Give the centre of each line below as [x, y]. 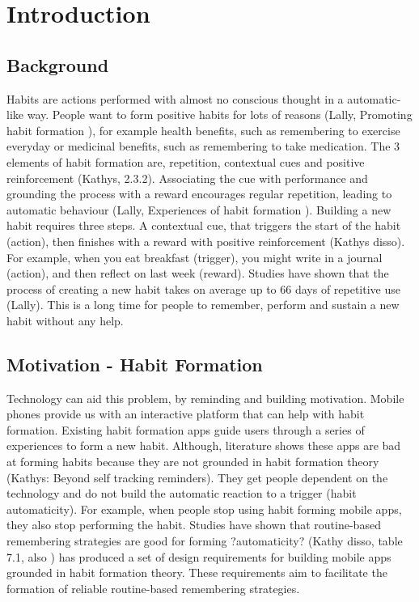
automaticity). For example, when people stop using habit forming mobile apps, [204, 509]
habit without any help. [65, 320]
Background [58, 64]
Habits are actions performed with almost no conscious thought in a [175, 98]
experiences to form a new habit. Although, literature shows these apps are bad [204, 445]
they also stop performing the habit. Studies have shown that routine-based [194, 525]
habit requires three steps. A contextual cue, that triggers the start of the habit [204, 225]
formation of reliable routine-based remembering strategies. [153, 588]
